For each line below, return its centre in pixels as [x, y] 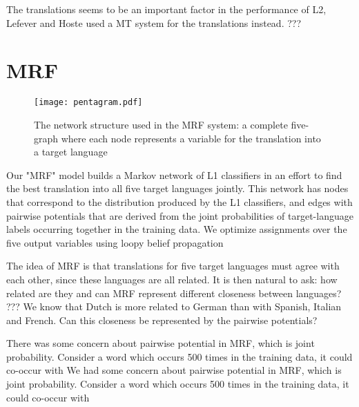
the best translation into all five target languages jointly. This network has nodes [177, 188]
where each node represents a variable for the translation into [191, 138]
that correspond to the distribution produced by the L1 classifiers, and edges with [179, 201]
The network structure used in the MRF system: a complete [161, 124]
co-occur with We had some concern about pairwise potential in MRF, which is [174, 370]
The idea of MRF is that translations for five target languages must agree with [173, 266]
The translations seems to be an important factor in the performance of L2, [166, 9]
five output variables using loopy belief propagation [115, 242]
